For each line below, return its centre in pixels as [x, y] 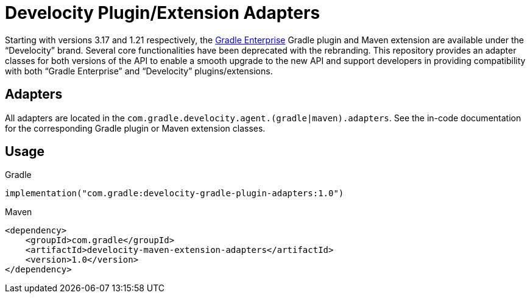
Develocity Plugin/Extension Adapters [163, 13]
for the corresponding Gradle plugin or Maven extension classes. [135, 128]
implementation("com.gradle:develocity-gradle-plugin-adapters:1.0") [175, 193]
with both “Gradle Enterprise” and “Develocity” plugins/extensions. [139, 71]
